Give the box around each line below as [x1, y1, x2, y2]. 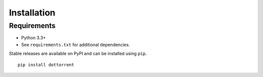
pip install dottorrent [18, 62, 75, 67]
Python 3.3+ [21, 35, 46, 41]
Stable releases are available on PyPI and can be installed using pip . [9, 51, 147, 57]
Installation [9, 7, 56, 18]
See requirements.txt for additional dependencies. [21, 42, 130, 47]
